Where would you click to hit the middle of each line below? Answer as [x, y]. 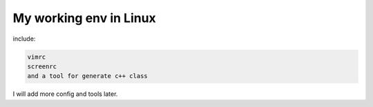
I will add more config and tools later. [65, 94]
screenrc [42, 66]
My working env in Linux [85, 18]
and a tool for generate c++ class [87, 76]
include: [24, 39]
